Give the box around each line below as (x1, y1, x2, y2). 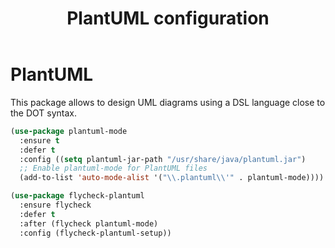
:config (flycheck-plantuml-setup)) (19, 228, 172, 238)
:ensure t (19, 135, 60, 146)
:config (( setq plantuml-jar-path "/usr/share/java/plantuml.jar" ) (19, 154, 307, 164)
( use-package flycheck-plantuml (10, 191, 145, 201)
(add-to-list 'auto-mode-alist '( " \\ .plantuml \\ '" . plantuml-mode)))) (19, 173, 325, 183)
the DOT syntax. (10, 107, 78, 119)
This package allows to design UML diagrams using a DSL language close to (10, 96, 326, 108)
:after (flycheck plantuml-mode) (19, 218, 159, 229)
